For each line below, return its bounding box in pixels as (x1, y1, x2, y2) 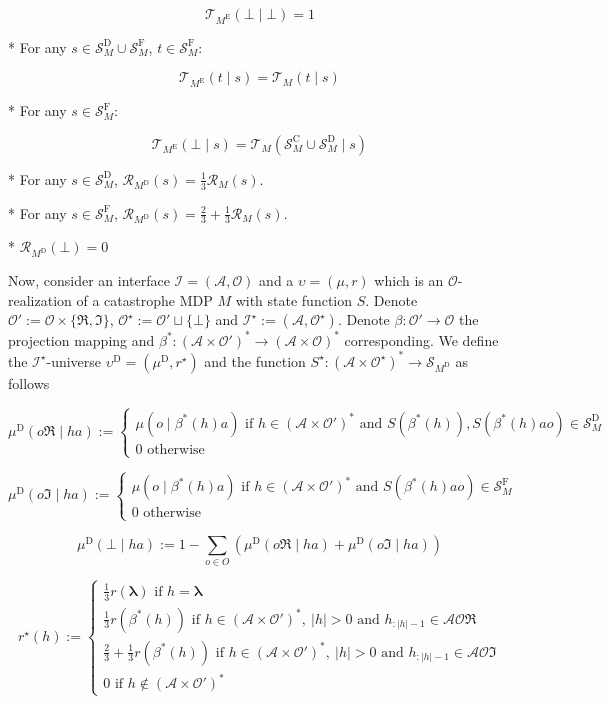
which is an (374, 270, 444, 291)
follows (8, 372, 50, 393)
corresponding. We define (344, 329, 499, 350)
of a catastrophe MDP (76, 289, 213, 310)
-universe (46, 350, 102, 371)
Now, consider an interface (8, 270, 170, 291)
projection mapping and (8, 329, 155, 350)
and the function (204, 350, 306, 371)
